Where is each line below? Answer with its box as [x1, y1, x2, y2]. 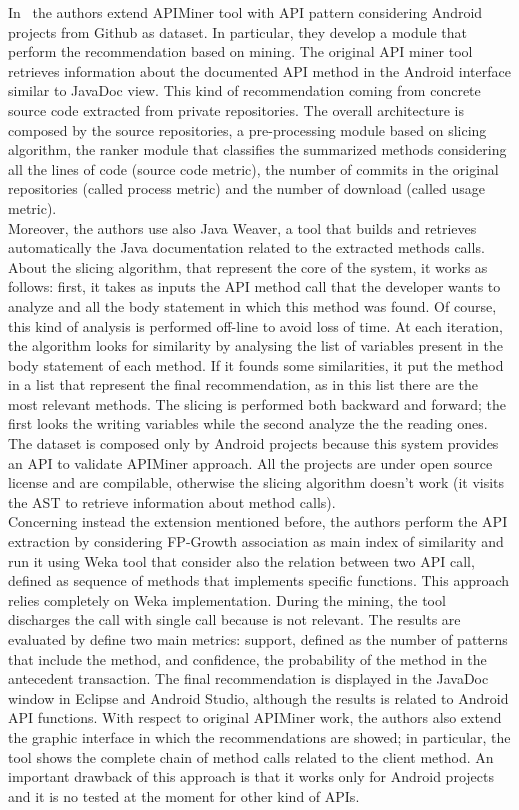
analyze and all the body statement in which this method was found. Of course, [8, 295, 497, 316]
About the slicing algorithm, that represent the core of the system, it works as [8, 256, 488, 277]
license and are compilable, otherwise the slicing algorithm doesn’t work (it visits [8, 472, 505, 493]
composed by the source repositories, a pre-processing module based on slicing [8, 119, 487, 140]
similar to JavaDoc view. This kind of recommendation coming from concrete [8, 80, 481, 101]
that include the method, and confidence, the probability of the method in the [8, 648, 487, 669]
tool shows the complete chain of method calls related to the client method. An [8, 746, 494, 767]
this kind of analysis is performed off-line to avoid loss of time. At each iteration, [8, 315, 503, 336]
